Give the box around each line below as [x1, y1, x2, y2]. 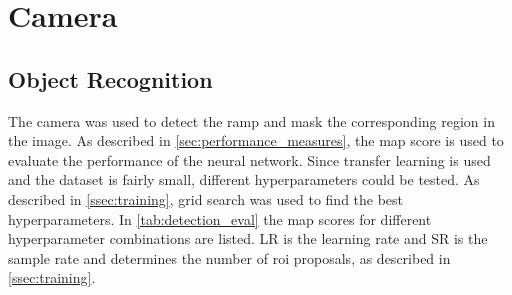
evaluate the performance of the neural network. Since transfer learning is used [8, 149, 491, 170]
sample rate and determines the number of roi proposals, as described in [8, 247, 451, 268]
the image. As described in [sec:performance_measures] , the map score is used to [8, 130, 504, 151]
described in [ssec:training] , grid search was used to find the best [8, 188, 404, 209]
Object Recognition [8, 63, 213, 94]
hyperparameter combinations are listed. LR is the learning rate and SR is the [8, 228, 488, 249]
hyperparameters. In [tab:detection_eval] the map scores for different [8, 208, 432, 229]
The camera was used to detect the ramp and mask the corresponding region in [8, 110, 495, 131]
